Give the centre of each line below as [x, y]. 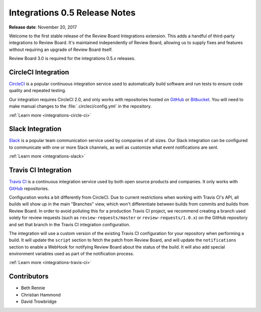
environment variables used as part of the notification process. [72, 254]
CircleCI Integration [39, 72]
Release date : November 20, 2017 [43, 27]
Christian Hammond [41, 295]
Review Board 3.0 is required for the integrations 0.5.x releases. [72, 59]
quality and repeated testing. [37, 91]
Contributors [29, 276]
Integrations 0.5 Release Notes [72, 13]
